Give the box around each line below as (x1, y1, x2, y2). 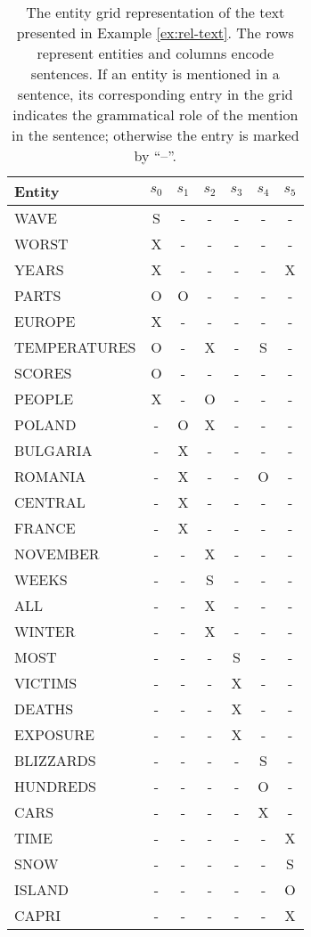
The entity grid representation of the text (26, 2, 285, 22)
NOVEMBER (14, 543, 100, 564)
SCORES (14, 363, 72, 383)
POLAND (14, 414, 77, 435)
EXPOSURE (14, 724, 94, 745)
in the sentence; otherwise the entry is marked (12, 125, 299, 145)
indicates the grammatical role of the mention (12, 104, 299, 125)
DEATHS (14, 698, 74, 719)
